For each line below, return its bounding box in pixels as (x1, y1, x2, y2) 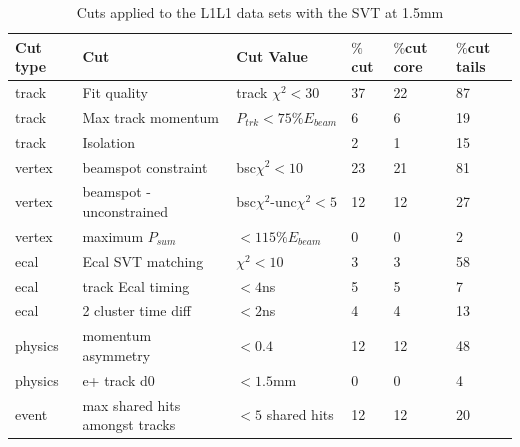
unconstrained (82, 201, 169, 221)
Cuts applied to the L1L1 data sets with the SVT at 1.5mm (76, 2, 444, 22)
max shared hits (82, 394, 181, 415)
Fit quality (82, 82, 148, 103)
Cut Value (236, 46, 308, 67)
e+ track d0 (82, 369, 155, 390)
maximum (82, 225, 144, 246)
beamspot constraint (82, 156, 208, 177)
